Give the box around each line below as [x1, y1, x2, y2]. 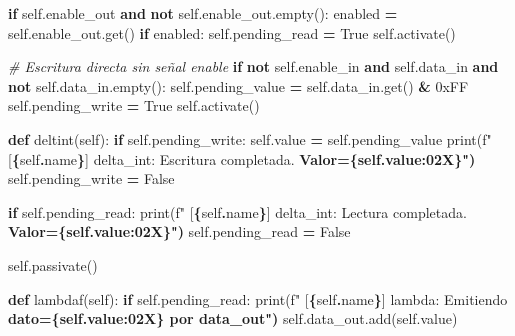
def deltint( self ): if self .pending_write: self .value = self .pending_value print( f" [8, 128, 492, 149]
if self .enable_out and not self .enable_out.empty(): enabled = [8, 3, 398, 23]
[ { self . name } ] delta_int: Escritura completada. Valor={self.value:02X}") [8, 148, 476, 169]
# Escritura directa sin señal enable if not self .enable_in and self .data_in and [8, 56, 499, 77]
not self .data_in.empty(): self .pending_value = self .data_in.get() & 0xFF [8, 75, 469, 96]
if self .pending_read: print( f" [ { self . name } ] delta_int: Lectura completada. [8, 201, 467, 222]
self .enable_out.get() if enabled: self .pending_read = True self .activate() [8, 22, 456, 43]
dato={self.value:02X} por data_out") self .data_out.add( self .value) [8, 308, 458, 329]
